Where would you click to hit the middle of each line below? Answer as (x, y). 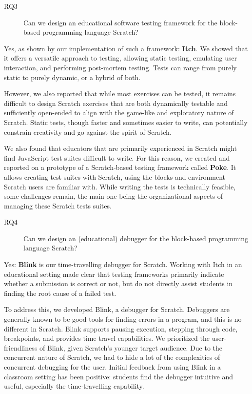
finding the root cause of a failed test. (60, 293)
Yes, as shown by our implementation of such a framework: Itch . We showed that (126, 48)
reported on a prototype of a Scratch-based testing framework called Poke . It (120, 167)
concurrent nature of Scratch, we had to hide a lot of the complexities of (112, 357)
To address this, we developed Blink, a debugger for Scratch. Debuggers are (117, 309)
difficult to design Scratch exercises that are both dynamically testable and (116, 103)
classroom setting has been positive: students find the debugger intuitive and (119, 376)
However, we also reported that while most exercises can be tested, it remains (120, 93)
